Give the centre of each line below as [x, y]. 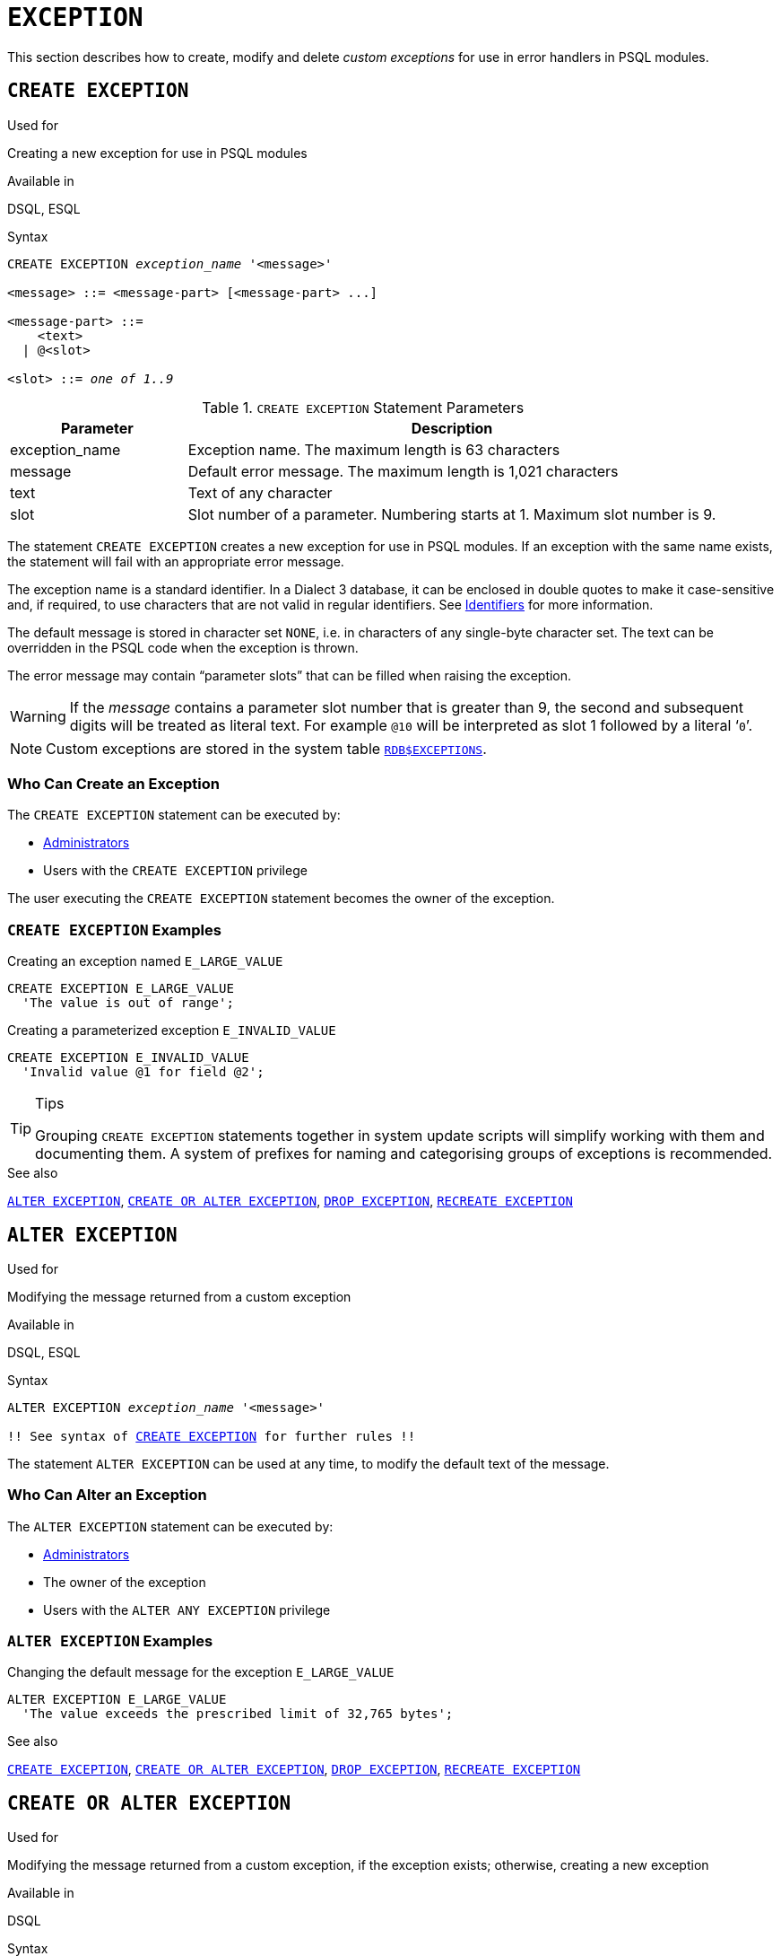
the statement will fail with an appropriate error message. [176, 561]
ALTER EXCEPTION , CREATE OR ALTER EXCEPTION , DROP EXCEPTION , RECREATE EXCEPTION [290, 1201]
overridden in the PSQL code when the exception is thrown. [183, 647]
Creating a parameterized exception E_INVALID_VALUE [172, 1031]
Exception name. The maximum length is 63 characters [374, 449]
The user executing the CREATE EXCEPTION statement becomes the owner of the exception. [281, 899]
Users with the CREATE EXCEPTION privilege [175, 871]
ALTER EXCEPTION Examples [110, 1641]
